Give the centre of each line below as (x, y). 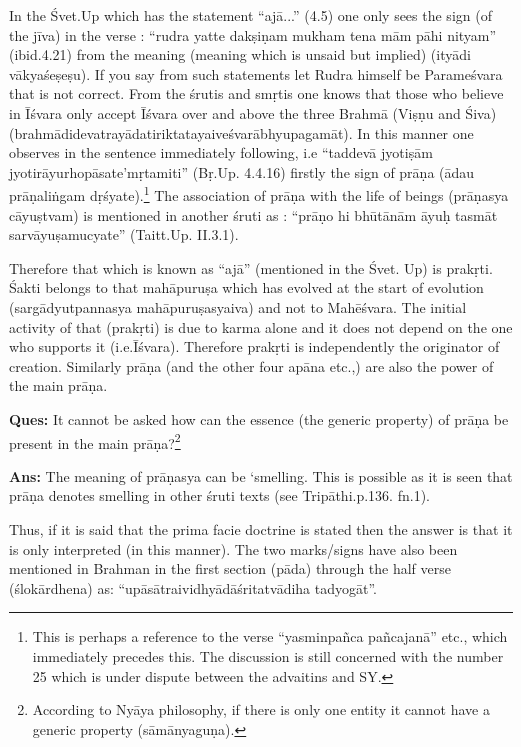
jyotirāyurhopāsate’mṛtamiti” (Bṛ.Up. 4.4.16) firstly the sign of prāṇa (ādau (242, 171)
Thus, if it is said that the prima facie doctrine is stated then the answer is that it (261, 528)
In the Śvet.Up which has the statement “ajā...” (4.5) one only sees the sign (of (250, 15)
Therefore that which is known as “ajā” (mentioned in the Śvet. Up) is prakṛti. (251, 267)
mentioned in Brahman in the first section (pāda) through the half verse (230, 568)
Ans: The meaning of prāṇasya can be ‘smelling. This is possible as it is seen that (261, 475)
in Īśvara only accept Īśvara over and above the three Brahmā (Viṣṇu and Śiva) (253, 112)
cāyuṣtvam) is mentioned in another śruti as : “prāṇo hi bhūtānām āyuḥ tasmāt (253, 214)
